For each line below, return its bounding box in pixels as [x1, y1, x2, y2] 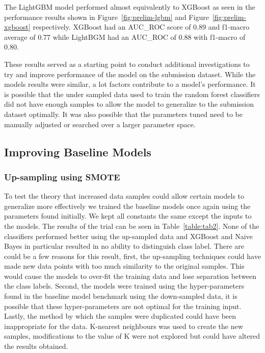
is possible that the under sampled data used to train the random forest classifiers [4, 88, 260, 99]
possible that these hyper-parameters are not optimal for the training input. [4, 300, 242, 311]
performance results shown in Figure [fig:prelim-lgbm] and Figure [4, 11, 209, 22]
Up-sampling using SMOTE [4, 170, 120, 183]
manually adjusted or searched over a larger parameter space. [4, 119, 196, 129]
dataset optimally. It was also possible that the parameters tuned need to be [4, 108, 243, 119]
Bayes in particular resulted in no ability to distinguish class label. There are [4, 241, 245, 251]
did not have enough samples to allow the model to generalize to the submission [4, 99, 254, 109]
